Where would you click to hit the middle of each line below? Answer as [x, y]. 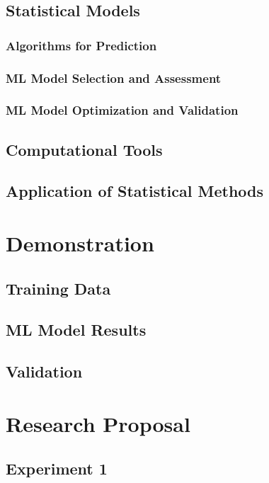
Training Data [58, 288]
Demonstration [80, 243]
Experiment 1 [57, 468]
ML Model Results [76, 330]
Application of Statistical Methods [135, 191]
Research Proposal [98, 423]
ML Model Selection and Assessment [114, 78]
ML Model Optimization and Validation [122, 110]
